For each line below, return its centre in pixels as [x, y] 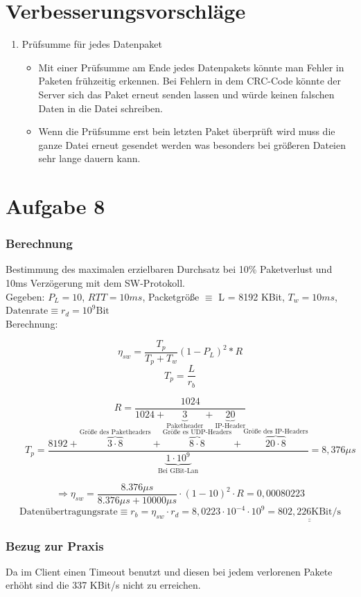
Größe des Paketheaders [115, 432]
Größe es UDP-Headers [197, 432]
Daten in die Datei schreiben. [100, 108]
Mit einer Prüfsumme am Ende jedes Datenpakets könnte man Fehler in [191, 67]
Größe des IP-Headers [276, 431]
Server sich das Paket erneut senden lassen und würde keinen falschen [186, 94]
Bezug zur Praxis [55, 545]
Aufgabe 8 [55, 206]
